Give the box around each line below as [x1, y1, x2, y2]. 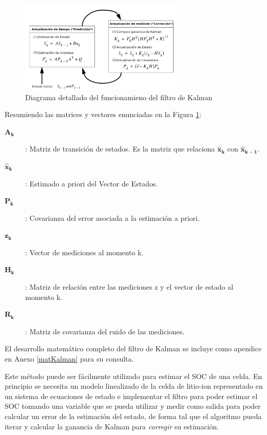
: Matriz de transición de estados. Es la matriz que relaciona [25, 143, 215, 154]
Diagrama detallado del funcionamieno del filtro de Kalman [25, 91, 213, 102]
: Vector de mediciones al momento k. [25, 247, 144, 257]
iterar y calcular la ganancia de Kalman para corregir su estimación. [5, 421, 219, 431]
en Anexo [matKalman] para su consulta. [5, 353, 134, 364]
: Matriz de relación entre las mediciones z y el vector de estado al [25, 281, 234, 292]
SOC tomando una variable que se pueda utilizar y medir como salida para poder [5, 401, 261, 411]
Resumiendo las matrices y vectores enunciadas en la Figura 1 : [5, 109, 202, 120]
